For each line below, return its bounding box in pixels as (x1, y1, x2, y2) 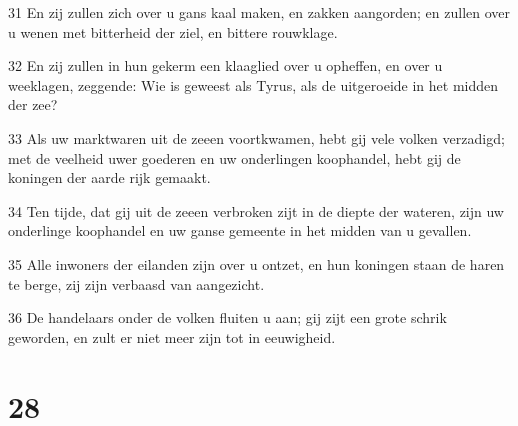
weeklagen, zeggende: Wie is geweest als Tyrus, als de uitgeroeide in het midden (8, 74, 498, 95)
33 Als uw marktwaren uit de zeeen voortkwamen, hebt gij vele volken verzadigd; (8, 127, 505, 148)
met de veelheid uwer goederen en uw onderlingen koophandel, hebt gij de (8, 147, 461, 168)
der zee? (8, 94, 58, 115)
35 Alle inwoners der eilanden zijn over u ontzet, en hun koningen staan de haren (8, 253, 505, 274)
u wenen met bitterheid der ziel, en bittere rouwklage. (8, 21, 338, 42)
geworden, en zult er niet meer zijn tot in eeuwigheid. (8, 326, 336, 347)
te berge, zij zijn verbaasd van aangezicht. (8, 273, 265, 294)
